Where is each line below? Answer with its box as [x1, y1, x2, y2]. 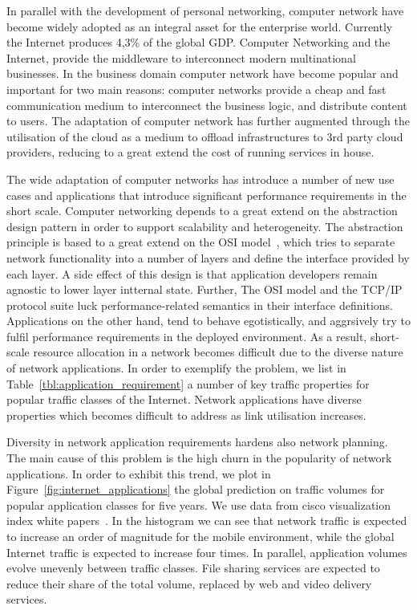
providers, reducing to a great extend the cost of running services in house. [6, 144, 374, 161]
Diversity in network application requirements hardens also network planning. [6, 433, 388, 450]
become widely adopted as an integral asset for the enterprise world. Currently [6, 18, 393, 35]
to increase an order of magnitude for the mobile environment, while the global [6, 528, 395, 544]
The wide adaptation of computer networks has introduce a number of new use [6, 170, 395, 187]
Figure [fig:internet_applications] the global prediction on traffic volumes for [6, 481, 385, 498]
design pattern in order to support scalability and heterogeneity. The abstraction [6, 218, 403, 234]
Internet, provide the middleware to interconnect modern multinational [6, 49, 356, 66]
